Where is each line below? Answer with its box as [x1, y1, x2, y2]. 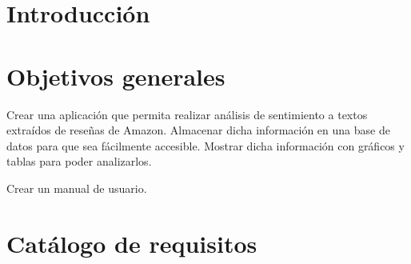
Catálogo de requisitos [6, 226, 257, 259]
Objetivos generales [6, 59, 225, 92]
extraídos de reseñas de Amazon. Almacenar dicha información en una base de [6, 122, 390, 138]
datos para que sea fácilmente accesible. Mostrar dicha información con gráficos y [6, 137, 405, 154]
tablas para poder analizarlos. [6, 153, 152, 170]
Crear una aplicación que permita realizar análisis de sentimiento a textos [6, 106, 368, 122]
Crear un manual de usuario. [6, 179, 147, 196]
